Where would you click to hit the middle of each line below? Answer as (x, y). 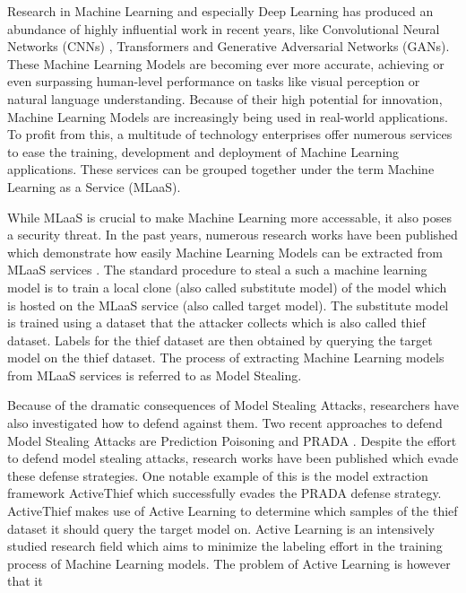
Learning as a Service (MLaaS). (94, 186)
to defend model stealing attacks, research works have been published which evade (233, 458)
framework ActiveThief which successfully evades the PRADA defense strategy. (224, 493)
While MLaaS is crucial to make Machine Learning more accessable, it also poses (229, 217)
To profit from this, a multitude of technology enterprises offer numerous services (230, 134)
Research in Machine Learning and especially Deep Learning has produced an (220, 11)
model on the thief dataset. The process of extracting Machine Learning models (226, 358)
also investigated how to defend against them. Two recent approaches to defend (225, 423)
